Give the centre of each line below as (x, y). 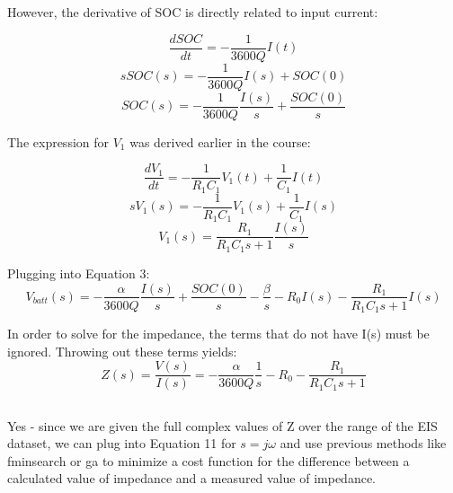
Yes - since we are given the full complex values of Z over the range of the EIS (222, 425)
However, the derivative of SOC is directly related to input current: (193, 12)
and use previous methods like (363, 443)
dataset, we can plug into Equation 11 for (122, 443)
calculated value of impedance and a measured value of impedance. (191, 478)
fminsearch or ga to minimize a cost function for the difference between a (209, 460)
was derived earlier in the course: (220, 141)
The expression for (58, 141)
